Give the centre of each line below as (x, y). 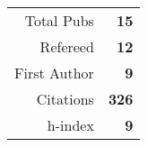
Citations (65, 99)
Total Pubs (59, 20)
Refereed (67, 46)
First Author (54, 73)
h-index (70, 125)
